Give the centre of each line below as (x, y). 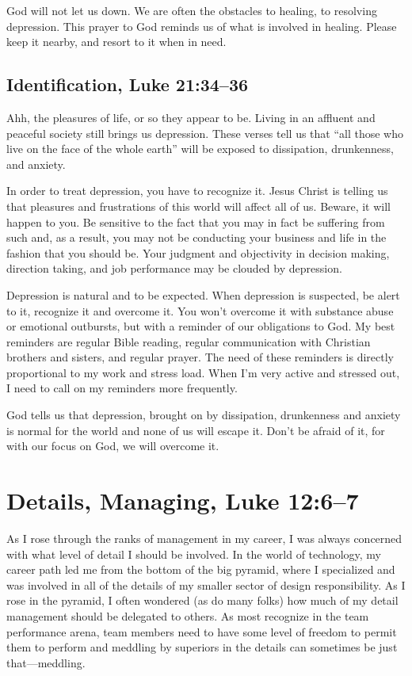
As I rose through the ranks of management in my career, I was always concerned (204, 538)
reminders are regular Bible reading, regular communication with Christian (189, 341)
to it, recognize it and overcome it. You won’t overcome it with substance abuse (200, 310)
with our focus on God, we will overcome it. (113, 446)
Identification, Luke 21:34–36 (128, 84)
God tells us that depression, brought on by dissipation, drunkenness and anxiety (204, 415)
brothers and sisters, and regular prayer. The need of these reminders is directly (200, 357)
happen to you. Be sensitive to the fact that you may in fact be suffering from (196, 222)
